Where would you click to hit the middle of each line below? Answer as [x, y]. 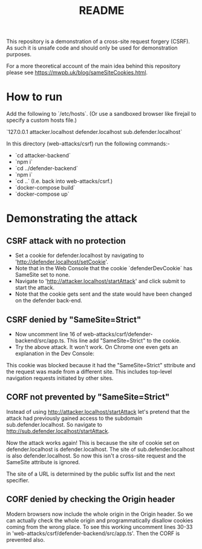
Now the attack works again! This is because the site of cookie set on [93, 442]
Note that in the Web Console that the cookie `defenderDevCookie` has [103, 268]
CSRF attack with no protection [66, 241]
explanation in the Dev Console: [55, 353]
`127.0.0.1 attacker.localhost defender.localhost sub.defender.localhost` [94, 132]
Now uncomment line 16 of [48, 334]
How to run [34, 97]
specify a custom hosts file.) [42, 120]
